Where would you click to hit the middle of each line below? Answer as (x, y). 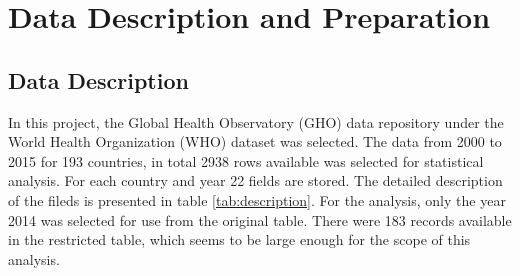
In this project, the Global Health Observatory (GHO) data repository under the (256, 121)
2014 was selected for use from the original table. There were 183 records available (260, 219)
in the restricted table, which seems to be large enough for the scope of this (239, 239)
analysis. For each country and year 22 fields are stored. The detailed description (255, 180)
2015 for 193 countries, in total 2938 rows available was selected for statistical (246, 160)
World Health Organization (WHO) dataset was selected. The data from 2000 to (255, 141)
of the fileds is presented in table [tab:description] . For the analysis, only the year (257, 199)
